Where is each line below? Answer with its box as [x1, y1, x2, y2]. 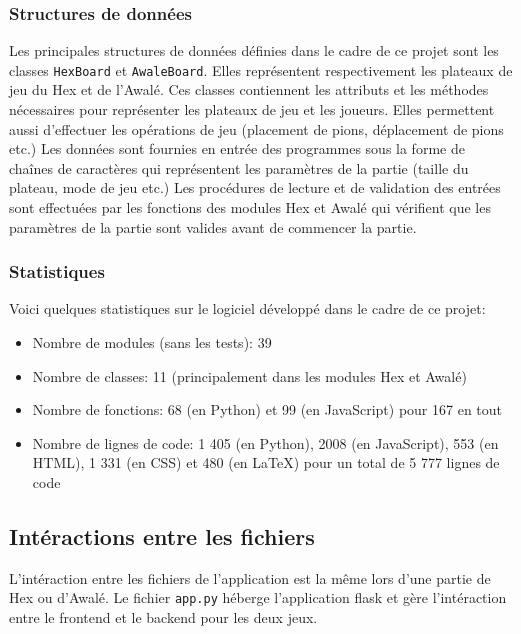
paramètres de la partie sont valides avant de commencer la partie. [9, 216, 417, 237]
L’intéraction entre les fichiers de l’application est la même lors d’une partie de [9, 567, 491, 588]
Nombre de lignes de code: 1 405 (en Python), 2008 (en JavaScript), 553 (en [32, 432, 499, 453]
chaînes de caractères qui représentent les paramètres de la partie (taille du [9, 157, 469, 178]
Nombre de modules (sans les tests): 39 [32, 332, 272, 353]
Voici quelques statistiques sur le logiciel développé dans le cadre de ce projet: [9, 298, 486, 319]
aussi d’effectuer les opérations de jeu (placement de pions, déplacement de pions [9, 118, 504, 139]
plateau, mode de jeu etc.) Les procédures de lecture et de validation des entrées [9, 177, 501, 198]
